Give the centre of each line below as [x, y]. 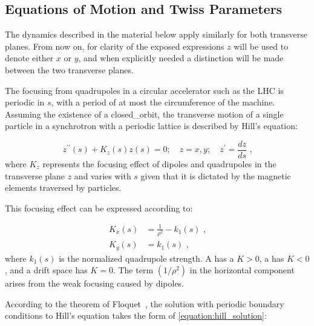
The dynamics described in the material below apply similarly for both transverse [156, 34]
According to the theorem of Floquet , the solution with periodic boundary [145, 303]
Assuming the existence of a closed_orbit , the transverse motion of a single [144, 114]
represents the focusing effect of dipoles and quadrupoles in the [159, 164]
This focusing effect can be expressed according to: [99, 208]
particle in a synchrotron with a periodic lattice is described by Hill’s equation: [151, 126]
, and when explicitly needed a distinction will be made [181, 58]
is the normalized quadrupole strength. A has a [146, 258]
